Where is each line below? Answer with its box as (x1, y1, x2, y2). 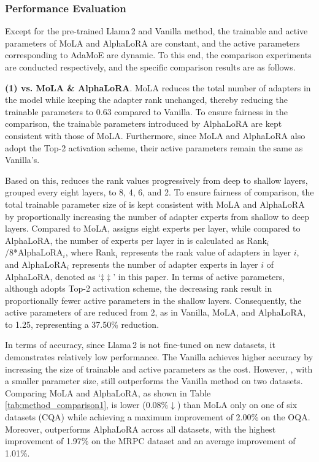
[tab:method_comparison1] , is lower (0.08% (5, 398, 169, 411)
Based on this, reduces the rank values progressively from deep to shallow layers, (5, 173, 308, 186)
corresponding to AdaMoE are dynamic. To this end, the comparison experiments (5, 48, 312, 61)
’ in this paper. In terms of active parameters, (113, 270, 285, 282)
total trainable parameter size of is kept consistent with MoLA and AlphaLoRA (5, 197, 305, 210)
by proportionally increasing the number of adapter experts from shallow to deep (5, 210, 309, 222)
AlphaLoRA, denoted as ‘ (5, 270, 101, 282)
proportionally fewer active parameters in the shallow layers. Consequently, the (5, 293, 302, 306)
